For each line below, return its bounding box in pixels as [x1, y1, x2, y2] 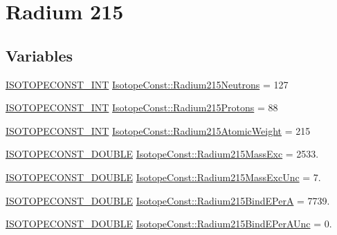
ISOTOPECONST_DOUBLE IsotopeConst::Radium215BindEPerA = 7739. [6, 193, 330, 207]
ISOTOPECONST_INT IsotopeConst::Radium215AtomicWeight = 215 [6, 123, 311, 138]
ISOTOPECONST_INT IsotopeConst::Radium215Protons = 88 [6, 100, 278, 115]
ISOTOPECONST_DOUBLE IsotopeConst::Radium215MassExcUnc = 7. [6, 169, 321, 184]
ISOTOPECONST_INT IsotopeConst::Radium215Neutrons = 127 [6, 77, 289, 91]
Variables [6, 44, 73, 66]
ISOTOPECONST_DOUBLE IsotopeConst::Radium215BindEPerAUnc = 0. [6, 216, 332, 231]
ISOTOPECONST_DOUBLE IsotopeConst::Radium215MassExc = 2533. [6, 147, 319, 161]
